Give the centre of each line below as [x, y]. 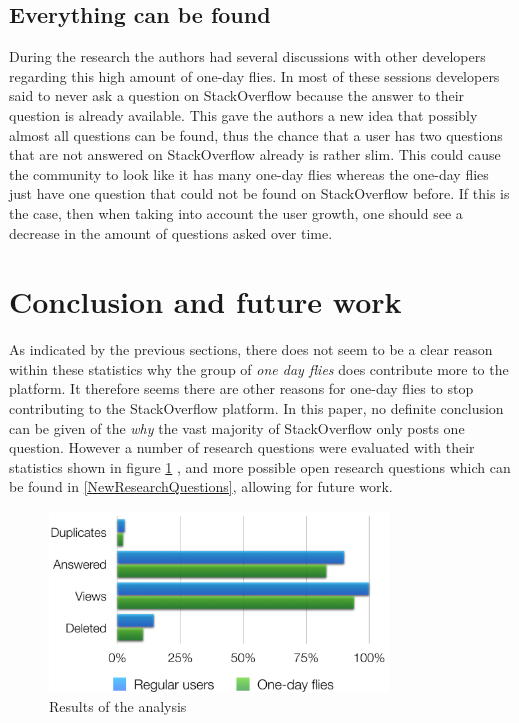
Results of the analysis [118, 705]
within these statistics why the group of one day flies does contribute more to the [259, 368]
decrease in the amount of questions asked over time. [171, 232]
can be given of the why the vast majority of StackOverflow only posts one [237, 427]
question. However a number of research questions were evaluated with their [242, 447]
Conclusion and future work [205, 301]
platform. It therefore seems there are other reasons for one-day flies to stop [241, 388]
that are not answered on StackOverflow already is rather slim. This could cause [255, 154]
